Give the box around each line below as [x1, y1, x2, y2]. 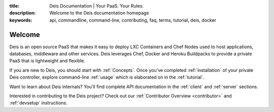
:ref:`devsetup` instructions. [9, 100, 67, 106]
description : [9, 10, 36, 16]
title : [9, 3, 20, 9]
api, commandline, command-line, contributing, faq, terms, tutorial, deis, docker [49, 17, 217, 23]
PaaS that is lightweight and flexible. [9, 58, 86, 64]
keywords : [9, 17, 32, 23]
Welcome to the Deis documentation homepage [49, 10, 149, 16]
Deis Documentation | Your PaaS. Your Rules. [49, 3, 144, 9]
